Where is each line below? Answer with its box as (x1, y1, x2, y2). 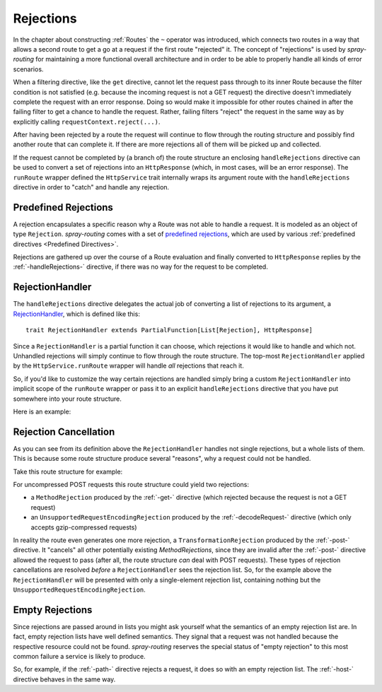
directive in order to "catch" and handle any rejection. (13, 183, 170, 192)
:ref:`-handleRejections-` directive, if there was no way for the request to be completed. (13, 262, 268, 271)
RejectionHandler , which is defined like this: (13, 310, 141, 318)
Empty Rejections (13, 604, 93, 616)
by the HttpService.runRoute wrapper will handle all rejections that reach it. (13, 361, 244, 370)
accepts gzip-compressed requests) (30, 523, 137, 532)
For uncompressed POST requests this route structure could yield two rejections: (13, 480, 250, 488)
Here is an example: (13, 407, 71, 416)
